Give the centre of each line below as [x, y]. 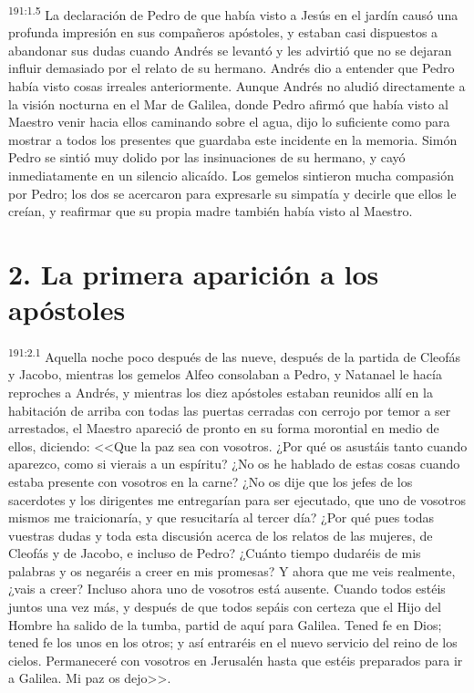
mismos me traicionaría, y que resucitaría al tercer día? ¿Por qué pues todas [222, 517]
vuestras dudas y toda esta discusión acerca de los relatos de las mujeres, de [221, 535]
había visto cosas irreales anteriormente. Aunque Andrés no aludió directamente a [237, 86]
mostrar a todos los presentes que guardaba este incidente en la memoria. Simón [233, 139]
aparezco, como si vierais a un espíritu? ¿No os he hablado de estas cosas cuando [234, 464]
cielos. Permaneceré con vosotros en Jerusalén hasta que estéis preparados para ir [236, 660]
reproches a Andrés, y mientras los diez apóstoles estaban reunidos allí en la [221, 392]
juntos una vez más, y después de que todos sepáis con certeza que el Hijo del [225, 607]
